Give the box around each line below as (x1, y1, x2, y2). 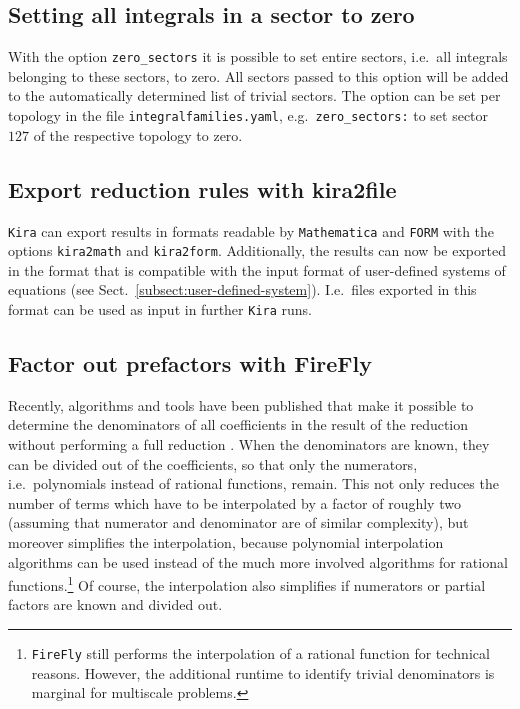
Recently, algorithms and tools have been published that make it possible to (8, 394, 474, 415)
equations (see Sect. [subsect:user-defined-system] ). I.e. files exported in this (8, 279, 477, 300)
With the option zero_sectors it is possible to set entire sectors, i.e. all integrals (8, 46, 508, 67)
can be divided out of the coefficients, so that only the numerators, (8, 453, 418, 474)
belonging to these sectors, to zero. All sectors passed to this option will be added (8, 65, 509, 86)
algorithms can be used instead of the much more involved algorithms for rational (8, 551, 508, 572)
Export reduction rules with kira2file (8, 173, 397, 204)
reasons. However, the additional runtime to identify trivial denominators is (31, 662, 495, 683)
